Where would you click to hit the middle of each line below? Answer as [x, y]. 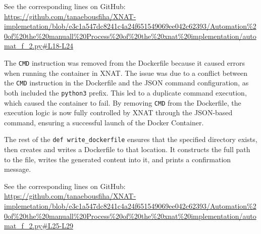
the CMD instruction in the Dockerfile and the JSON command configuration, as [126, 83]
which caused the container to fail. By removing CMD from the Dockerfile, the [123, 102]
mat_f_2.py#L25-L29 [39, 226]
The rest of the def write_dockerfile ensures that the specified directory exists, [131, 139]
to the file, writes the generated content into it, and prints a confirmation [118, 159]
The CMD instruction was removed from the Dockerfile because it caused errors [124, 62]
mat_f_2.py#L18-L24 [39, 46]
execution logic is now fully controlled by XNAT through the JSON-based [118, 112]
